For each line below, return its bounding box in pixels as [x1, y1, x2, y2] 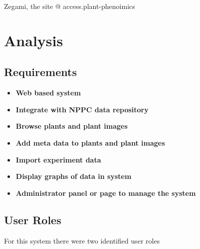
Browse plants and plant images [15, 121, 128, 131]
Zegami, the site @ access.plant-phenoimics [4, 1, 135, 11]
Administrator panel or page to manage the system [15, 187, 196, 198]
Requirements [4, 64, 77, 80]
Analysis [4, 30, 63, 50]
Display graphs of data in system [15, 171, 132, 181]
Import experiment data [15, 154, 101, 165]
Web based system [15, 87, 81, 98]
